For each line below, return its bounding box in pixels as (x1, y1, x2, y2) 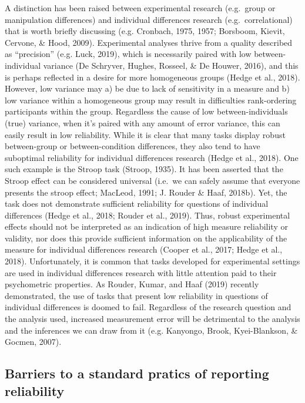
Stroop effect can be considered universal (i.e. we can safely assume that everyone (5, 174, 300, 186)
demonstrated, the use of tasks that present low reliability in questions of (5, 289, 268, 301)
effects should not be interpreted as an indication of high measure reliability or (5, 220, 288, 233)
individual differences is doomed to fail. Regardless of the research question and (5, 301, 291, 313)
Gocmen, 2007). (5, 335, 62, 348)
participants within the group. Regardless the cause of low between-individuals (5, 105, 288, 117)
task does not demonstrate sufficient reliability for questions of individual (5, 197, 269, 210)
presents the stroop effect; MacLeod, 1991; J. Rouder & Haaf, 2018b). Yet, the (5, 186, 287, 198)
